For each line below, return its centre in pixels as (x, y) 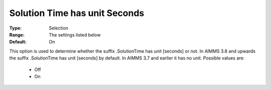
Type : (16, 28)
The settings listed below (75, 34)
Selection (59, 28)
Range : (17, 34)
